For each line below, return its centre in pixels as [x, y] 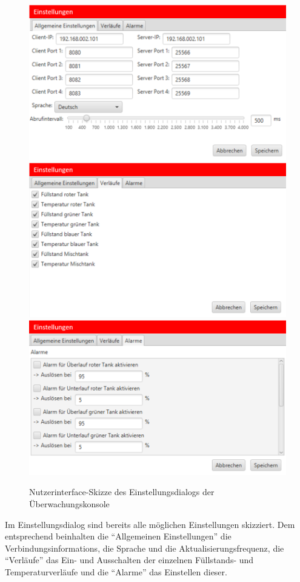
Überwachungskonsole [69, 503]
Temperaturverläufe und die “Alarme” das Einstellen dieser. [116, 571]
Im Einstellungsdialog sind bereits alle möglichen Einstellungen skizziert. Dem [150, 524]
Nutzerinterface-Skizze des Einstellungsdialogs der [122, 492]
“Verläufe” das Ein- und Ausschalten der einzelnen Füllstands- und [129, 560]
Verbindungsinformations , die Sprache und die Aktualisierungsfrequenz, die [145, 548]
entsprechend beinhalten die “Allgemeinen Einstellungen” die [118, 536]
